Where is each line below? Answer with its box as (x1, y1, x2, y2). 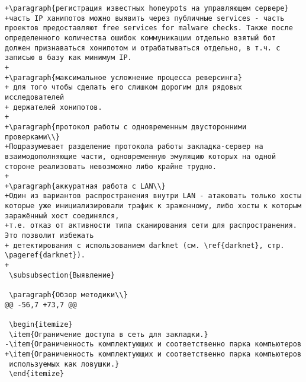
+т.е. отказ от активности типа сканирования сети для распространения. (5, 221, 297, 230)
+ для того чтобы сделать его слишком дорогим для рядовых (5, 83, 242, 92)
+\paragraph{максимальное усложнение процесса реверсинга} (5, 73, 242, 82)
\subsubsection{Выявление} (9, 270, 115, 279)
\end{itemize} (9, 370, 65, 378)
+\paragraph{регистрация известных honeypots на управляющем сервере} (5, 4, 289, 12)
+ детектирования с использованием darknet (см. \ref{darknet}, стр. (5, 241, 285, 250)
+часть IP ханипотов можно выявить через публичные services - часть (5, 14, 285, 23)
